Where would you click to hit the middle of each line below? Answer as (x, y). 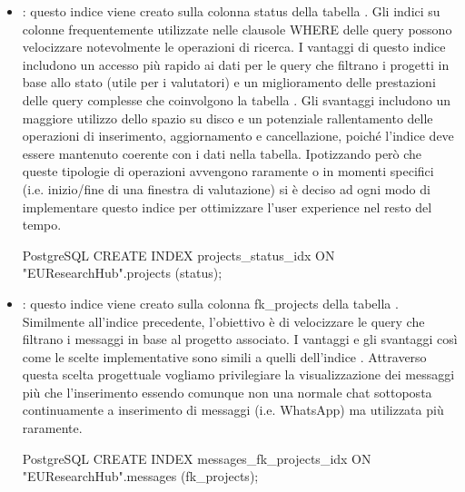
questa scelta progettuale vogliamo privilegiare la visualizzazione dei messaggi (238, 374)
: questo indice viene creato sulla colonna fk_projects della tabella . (210, 303)
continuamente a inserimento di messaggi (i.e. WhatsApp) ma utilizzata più (233, 410)
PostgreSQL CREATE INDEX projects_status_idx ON (178, 255)
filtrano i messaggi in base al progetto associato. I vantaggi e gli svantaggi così (240, 339)
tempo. (42, 225)
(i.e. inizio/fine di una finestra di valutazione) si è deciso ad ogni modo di (226, 188)
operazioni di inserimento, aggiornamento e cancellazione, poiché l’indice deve (238, 136)
